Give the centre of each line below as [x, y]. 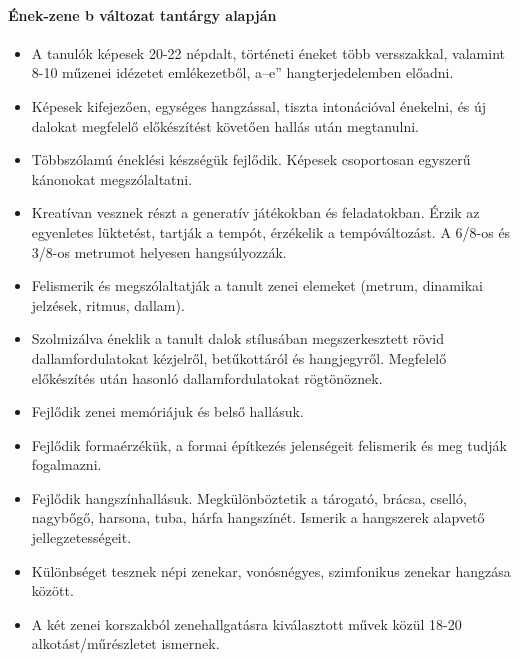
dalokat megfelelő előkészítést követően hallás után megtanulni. [225, 125]
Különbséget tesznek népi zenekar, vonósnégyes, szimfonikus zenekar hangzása [271, 570]
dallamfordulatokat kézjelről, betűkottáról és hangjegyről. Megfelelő [239, 357]
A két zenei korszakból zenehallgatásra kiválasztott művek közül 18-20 [246, 623]
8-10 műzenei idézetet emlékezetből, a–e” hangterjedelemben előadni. [242, 72]
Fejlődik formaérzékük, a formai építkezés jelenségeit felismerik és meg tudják [269, 444]
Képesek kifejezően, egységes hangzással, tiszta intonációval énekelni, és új [259, 105]
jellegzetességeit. [81, 537]
